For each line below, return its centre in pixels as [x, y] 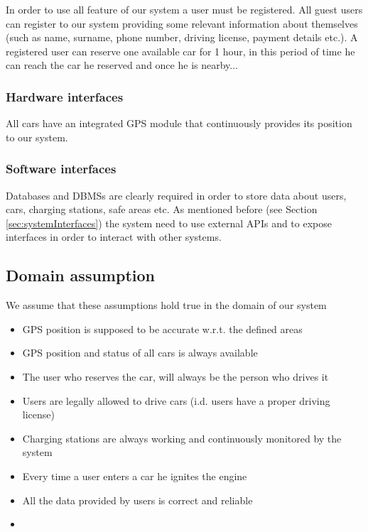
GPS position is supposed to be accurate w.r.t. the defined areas [162, 329]
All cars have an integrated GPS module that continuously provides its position [179, 123]
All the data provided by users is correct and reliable [137, 500]
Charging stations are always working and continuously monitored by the [182, 438]
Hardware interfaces [65, 96]
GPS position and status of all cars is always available [140, 353]
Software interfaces [61, 169]
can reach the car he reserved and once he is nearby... [122, 65]
